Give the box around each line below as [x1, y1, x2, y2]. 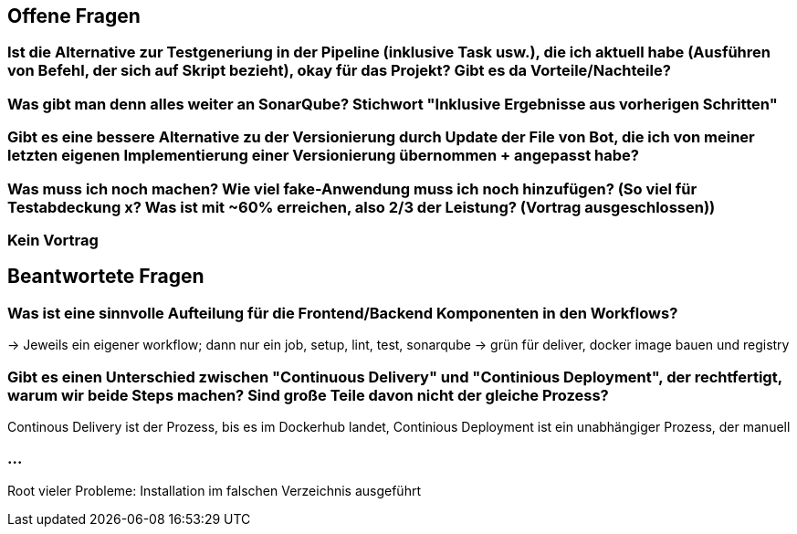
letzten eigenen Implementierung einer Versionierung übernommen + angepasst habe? [7, 146, 639, 165]
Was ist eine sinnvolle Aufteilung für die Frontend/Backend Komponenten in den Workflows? [7, 303, 678, 322]
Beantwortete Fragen [7, 265, 204, 288]
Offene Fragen [7, 5, 141, 27]
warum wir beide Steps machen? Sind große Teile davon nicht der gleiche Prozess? [7, 385, 609, 404]
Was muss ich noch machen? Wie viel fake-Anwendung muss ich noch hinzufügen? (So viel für [7, 179, 697, 198]
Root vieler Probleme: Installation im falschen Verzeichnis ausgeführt [7, 482, 421, 498]
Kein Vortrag [7, 230, 99, 249]
